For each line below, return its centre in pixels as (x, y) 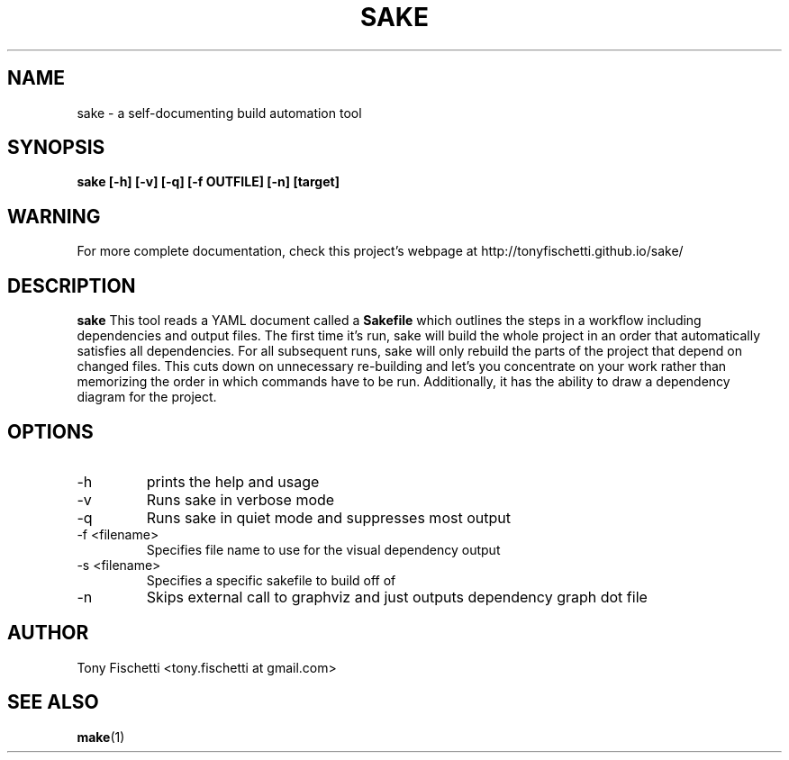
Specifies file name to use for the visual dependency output (323, 549)
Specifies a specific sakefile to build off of (271, 580)
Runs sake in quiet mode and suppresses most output (328, 517)
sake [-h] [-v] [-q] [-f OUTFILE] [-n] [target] (208, 182)
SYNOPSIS (56, 148)
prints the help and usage (233, 481)
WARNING (54, 216)
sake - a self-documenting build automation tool (219, 113)
